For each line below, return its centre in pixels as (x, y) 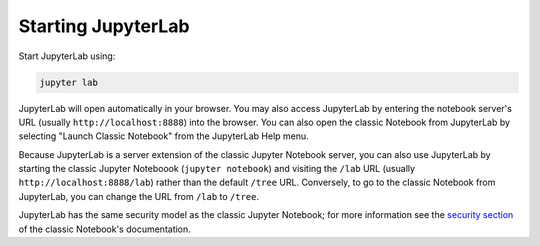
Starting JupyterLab (104, 26)
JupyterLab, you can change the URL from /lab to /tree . (139, 196)
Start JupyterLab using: (67, 56)
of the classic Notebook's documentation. (105, 229)
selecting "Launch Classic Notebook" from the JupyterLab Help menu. (163, 136)
